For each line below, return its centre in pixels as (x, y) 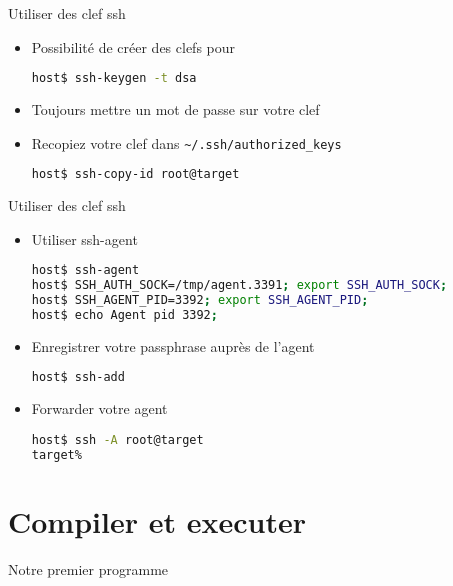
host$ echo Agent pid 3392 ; (124, 315)
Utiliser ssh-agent (84, 238)
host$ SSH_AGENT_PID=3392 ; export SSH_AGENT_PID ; (200, 300)
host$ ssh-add (78, 377)
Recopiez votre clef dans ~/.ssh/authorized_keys (186, 142)
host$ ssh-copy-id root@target (135, 174)
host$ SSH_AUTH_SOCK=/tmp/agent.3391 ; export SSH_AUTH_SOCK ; (239, 285)
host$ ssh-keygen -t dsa (114, 78)
